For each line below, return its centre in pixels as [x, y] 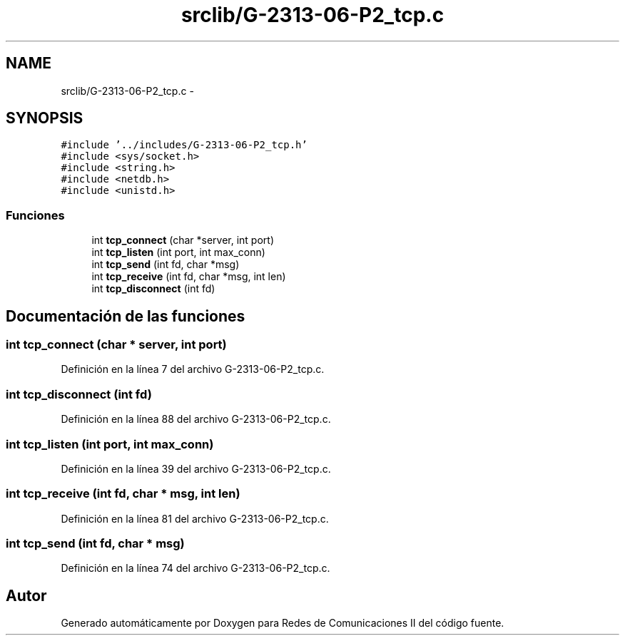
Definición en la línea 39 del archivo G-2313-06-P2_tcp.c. [196, 468]
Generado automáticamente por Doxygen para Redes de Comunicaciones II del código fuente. [283, 623]
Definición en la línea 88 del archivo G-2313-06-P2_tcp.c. [196, 419]
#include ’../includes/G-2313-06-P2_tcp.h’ [184, 145]
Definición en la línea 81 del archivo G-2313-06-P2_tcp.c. [195, 518]
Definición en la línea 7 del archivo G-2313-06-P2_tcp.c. [193, 369]
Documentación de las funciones [126, 316]
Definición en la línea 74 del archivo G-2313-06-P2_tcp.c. [195, 568]
